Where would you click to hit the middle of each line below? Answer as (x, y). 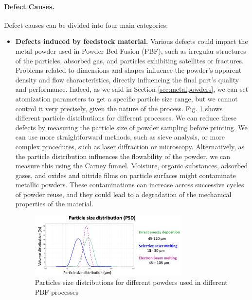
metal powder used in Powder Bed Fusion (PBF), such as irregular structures (131, 50)
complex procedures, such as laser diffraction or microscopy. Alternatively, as (130, 146)
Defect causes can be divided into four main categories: (86, 25)
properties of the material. (54, 204)
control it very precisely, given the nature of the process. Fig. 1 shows (119, 108)
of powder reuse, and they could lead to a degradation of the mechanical (123, 194)
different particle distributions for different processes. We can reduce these (126, 118)
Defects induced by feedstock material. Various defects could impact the (132, 41)
